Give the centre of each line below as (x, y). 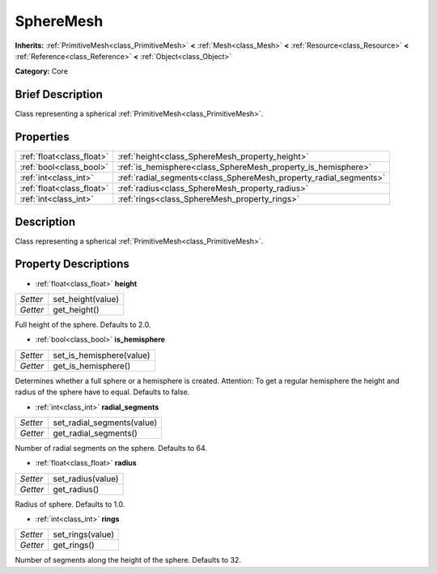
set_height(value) (86, 299)
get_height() (76, 309)
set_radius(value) (86, 478)
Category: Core (42, 71)
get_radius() (76, 489)
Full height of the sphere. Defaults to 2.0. (83, 325)
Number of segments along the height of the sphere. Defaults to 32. (128, 560)
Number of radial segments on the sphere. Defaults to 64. (111, 448)
